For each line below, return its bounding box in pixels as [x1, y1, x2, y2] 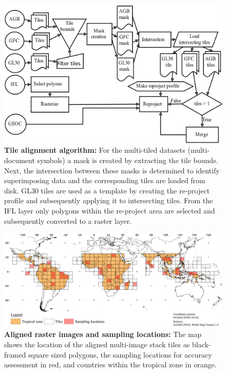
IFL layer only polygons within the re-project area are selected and [4, 205, 215, 216]
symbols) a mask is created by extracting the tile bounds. [37, 155, 218, 166]
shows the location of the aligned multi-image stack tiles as [4, 339, 190, 350]
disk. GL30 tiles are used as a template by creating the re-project [4, 185, 210, 196]
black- [192, 339, 211, 350]
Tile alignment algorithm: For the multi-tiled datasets [4, 145, 185, 155]
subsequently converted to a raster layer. [4, 215, 132, 226]
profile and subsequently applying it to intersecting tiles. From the [4, 195, 213, 206]
